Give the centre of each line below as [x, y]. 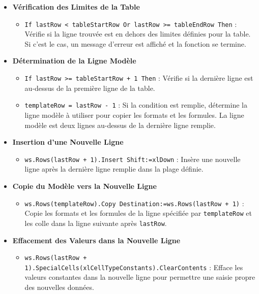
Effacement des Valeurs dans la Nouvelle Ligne [96, 240]
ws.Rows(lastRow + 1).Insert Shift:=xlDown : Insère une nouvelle [133, 159]
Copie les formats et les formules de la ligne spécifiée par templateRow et [138, 213]
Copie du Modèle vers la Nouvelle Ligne [84, 186]
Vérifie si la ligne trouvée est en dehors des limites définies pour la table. [138, 34]
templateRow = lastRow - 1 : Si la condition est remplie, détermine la [136, 105]
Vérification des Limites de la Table [76, 7]
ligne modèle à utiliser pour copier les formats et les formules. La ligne [134, 115]
